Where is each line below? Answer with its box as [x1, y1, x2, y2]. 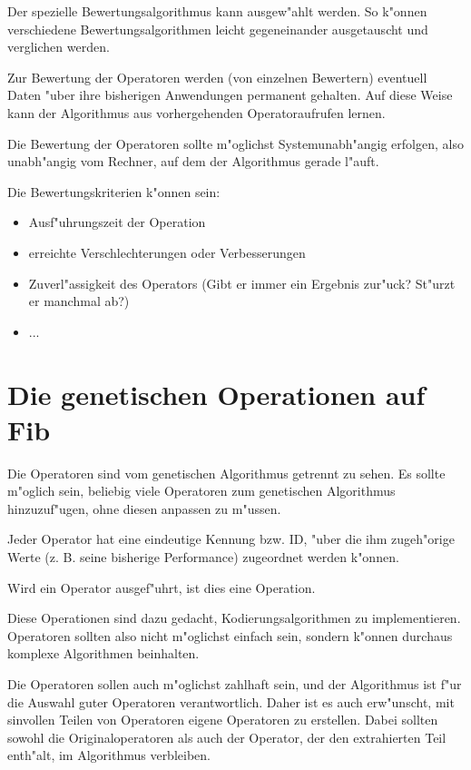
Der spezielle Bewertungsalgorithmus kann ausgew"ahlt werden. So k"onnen [7, 2, 427, 20]
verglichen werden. [7, 37, 110, 56]
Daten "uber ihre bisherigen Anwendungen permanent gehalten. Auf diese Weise [7, 85, 453, 104]
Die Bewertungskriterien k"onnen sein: [7, 182, 221, 201]
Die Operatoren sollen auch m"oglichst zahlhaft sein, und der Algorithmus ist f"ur [7, 674, 462, 693]
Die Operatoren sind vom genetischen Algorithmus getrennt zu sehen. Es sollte [7, 463, 446, 482]
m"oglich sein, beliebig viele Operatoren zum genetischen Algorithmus [7, 481, 396, 500]
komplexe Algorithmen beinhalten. [7, 644, 200, 663]
